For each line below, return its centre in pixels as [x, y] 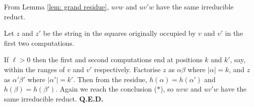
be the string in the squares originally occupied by [120, 33]
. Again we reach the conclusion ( [106, 89]
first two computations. [39, 43]
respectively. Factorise [127, 69]
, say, [238, 59]
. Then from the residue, [110, 79]
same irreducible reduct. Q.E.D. [54, 98]
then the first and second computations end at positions [118, 59]
